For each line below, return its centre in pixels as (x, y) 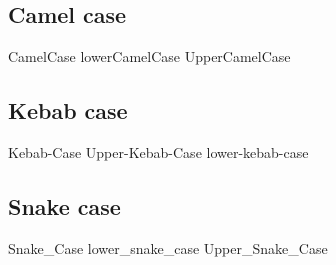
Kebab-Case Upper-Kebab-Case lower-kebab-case (158, 152)
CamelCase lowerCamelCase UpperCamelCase (149, 56)
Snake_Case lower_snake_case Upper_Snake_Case (168, 247)
